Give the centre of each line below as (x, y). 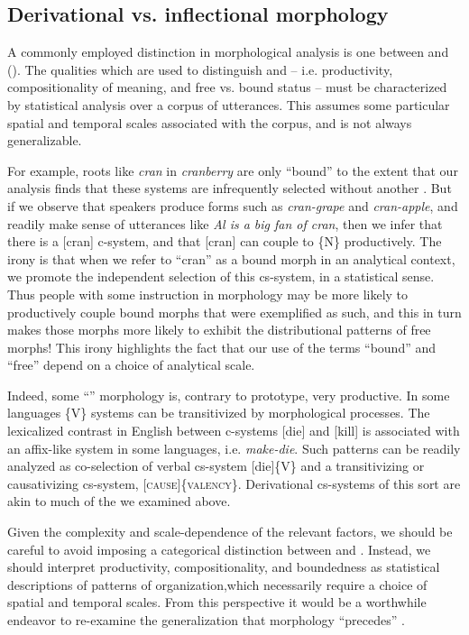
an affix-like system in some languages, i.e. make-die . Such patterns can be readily (234, 448)
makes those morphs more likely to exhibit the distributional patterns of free (219, 330)
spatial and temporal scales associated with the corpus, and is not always (210, 122)
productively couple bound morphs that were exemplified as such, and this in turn (234, 312)
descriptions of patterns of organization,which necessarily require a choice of (217, 584)
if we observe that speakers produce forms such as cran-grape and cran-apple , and (233, 205)
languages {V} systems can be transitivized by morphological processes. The (219, 413)
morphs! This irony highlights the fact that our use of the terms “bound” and (222, 347)
